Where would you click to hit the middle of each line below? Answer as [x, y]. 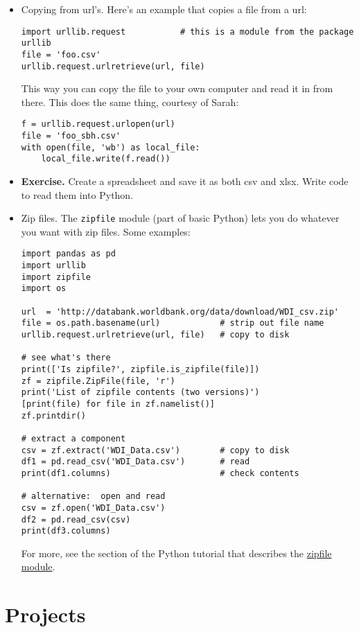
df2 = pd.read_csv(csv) [76, 519]
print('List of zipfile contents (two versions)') [140, 393]
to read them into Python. [77, 194]
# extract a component [73, 438]
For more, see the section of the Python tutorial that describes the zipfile [176, 553]
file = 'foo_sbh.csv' [71, 136]
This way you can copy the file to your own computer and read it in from [177, 88]
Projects [45, 614]
